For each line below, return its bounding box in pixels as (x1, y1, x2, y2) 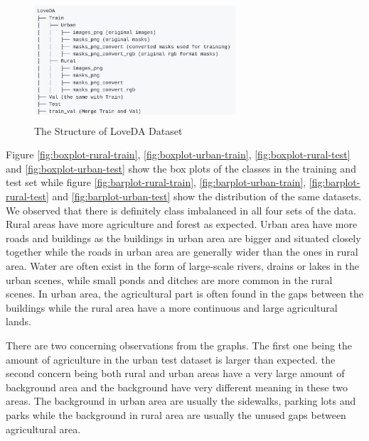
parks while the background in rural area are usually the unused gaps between (6, 407, 346, 422)
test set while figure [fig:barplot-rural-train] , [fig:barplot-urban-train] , (6, 175, 306, 190)
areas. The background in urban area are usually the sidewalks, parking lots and (6, 393, 356, 408)
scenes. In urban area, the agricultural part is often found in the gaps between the (6, 286, 363, 301)
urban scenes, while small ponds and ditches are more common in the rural (6, 272, 333, 287)
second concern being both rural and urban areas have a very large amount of (6, 366, 345, 381)
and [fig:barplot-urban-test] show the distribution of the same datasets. (52, 189, 362, 204)
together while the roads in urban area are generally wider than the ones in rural (6, 244, 358, 259)
